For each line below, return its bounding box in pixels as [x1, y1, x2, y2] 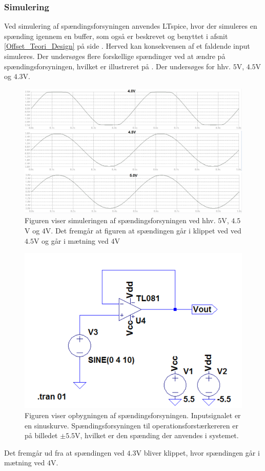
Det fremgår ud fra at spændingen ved [4, 447, 125, 458]
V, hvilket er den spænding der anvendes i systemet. [75, 430, 239, 441]
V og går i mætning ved [33, 235, 109, 246]
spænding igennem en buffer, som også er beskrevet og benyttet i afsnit [4, 30, 228, 41]
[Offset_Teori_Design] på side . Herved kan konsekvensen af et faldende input [4, 41, 250, 51]
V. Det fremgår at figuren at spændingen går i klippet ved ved [45, 225, 241, 236]
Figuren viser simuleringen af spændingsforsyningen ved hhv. [25, 215, 216, 226]
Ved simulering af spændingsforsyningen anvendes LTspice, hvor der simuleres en [4, 21, 257, 31]
